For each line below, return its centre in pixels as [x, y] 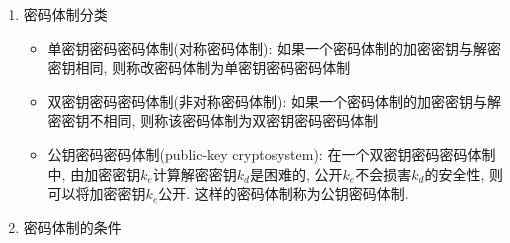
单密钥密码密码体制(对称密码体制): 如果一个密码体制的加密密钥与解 [267, 47]
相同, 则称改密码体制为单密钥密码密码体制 [213, 67]
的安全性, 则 [463, 173]
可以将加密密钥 [96, 193]
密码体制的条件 [72, 226]
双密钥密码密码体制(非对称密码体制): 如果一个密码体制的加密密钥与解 [274, 100]
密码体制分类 [65, 14]
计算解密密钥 [194, 173]
